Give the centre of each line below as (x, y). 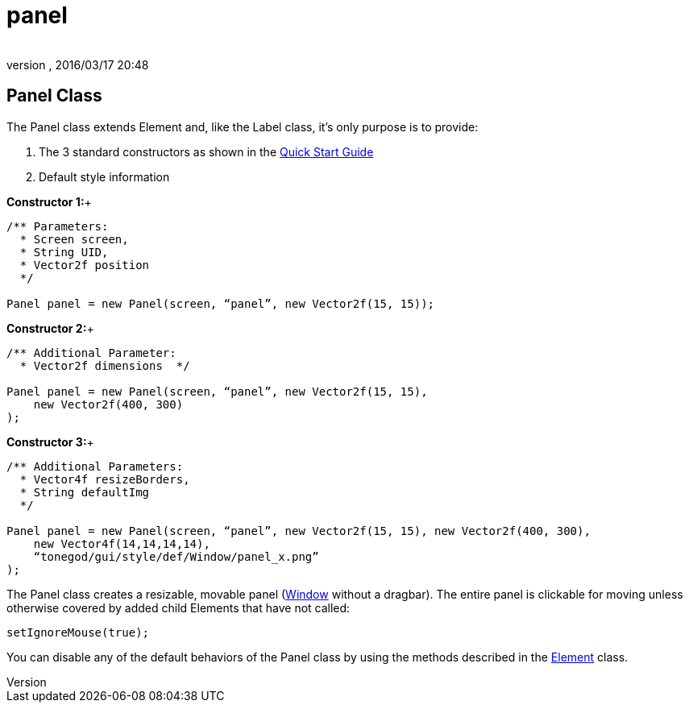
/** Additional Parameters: (95, 466)
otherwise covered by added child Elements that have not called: (178, 607)
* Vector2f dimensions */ (105, 365)
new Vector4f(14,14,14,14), (122, 543)
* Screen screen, (74, 239)
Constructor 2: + (50, 328)
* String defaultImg (85, 492)
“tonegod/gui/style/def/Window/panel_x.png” (176, 556)
